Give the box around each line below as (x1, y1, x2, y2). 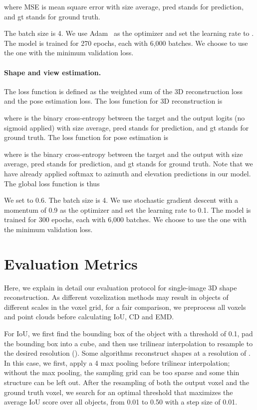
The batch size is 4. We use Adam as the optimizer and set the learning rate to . (4, 28, 254, 38)
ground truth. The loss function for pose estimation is (4, 132, 169, 142)
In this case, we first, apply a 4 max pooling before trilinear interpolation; (4, 357, 230, 368)
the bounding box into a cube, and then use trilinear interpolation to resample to (4, 338, 253, 348)
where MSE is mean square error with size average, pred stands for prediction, (4, 1, 244, 11)
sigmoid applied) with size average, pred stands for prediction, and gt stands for (4, 122, 249, 133)
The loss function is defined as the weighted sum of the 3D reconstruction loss (4, 86, 243, 96)
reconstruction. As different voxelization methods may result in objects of (4, 292, 229, 302)
